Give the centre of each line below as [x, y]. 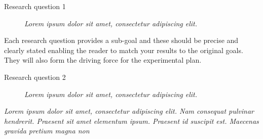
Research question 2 [35, 77]
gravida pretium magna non [47, 131]
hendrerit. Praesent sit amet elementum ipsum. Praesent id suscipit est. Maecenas [131, 121]
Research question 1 [35, 6]
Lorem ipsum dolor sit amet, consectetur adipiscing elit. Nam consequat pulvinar [129, 111]
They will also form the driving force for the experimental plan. [103, 60]
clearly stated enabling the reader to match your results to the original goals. [124, 50]
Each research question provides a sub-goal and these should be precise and [121, 40]
